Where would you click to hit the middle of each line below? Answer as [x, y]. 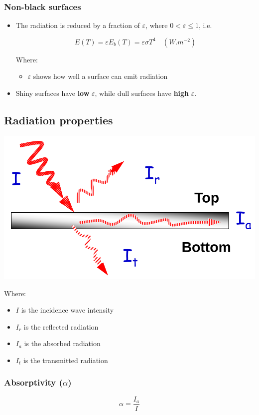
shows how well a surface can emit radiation [100, 76]
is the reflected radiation [61, 326]
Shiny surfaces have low [53, 93]
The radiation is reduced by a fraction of [78, 25]
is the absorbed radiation [62, 343]
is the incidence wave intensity [67, 310]
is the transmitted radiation [65, 360]
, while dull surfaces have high [142, 93]
